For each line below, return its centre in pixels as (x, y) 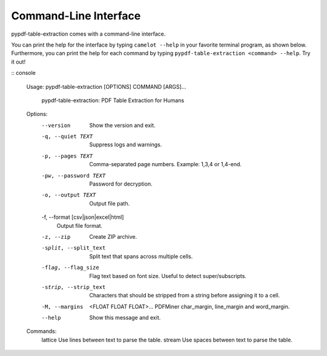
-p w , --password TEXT (74, 176)
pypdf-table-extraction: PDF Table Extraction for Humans (113, 100)
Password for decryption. (121, 184)
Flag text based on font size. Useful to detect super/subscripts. (168, 276)
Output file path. (110, 203)
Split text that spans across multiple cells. (141, 256)
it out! (18, 62)
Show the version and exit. (122, 125)
